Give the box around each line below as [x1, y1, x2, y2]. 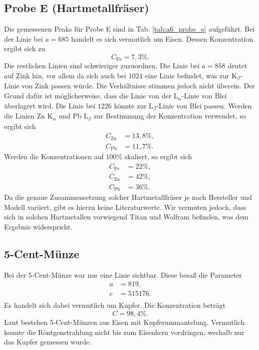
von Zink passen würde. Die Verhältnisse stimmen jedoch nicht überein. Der [22, 80, 255, 91]
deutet [227, 60, 247, 71]
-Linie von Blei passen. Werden [156, 100, 252, 110]
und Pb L [59, 110, 88, 121]
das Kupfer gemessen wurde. [4, 336, 92, 347]
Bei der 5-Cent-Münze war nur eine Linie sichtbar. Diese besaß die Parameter [4, 269, 242, 280]
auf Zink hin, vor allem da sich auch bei [4, 70, 126, 81]
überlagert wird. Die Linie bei [4, 100, 96, 110]
